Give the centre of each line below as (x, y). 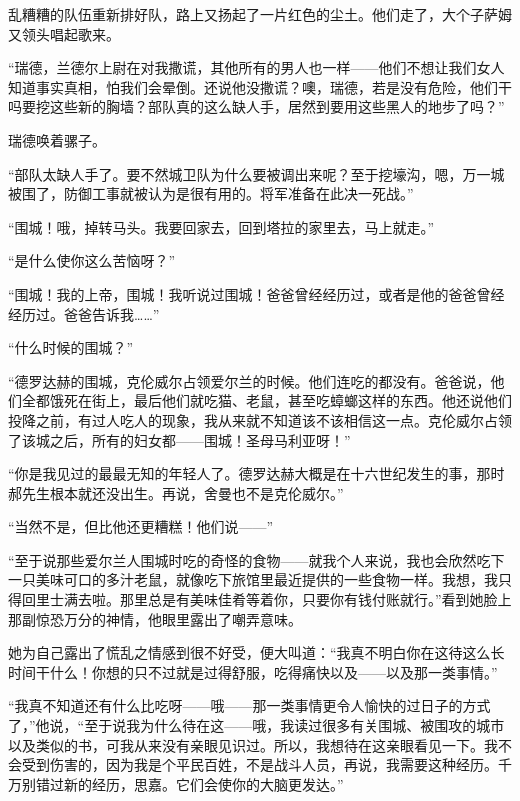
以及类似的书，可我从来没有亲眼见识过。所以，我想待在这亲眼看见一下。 (246, 744)
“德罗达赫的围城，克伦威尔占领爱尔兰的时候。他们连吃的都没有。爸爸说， (249, 380)
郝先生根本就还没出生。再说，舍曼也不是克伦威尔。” (176, 492)
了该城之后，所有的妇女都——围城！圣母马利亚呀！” (179, 439)
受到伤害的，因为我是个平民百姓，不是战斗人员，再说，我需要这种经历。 (259, 764)
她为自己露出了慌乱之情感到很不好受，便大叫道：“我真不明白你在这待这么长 (256, 652)
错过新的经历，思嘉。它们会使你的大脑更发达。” (189, 783)
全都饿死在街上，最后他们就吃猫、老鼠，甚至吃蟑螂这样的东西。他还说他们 (266, 400)
